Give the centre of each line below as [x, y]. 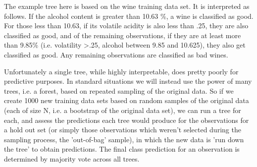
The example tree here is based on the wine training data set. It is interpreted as [127, 6]
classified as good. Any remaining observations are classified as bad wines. [116, 54]
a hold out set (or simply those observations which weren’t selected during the [123, 130]
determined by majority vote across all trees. [72, 158]
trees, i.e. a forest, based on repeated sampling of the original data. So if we [119, 90]
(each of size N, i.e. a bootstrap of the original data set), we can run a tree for [123, 110]
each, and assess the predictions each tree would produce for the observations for [127, 120]
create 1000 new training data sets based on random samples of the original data [127, 100]
